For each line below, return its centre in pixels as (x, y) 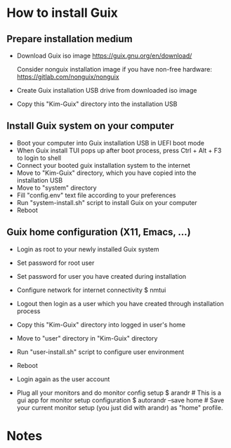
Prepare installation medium (70, 39)
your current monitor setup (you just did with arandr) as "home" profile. (120, 407)
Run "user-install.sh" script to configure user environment (100, 352)
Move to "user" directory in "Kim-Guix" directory (87, 338)
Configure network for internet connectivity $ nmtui (91, 290)
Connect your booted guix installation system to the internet (104, 165)
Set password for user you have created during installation (101, 276)
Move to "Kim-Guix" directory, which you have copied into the (106, 173)
